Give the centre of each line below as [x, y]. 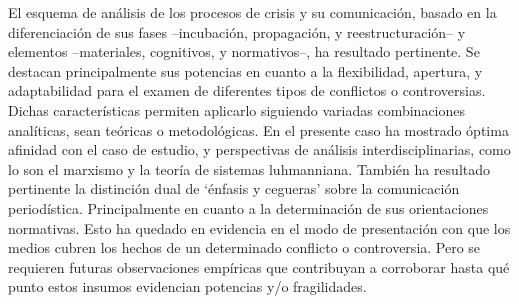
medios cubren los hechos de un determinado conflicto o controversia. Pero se [244, 247]
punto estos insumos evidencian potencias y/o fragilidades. [187, 286]
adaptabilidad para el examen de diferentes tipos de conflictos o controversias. [247, 90]
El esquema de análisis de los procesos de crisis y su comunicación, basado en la [252, 12]
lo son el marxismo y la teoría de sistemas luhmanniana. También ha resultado [249, 168]
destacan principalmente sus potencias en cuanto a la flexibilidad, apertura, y [245, 70]
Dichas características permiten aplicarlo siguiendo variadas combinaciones [237, 109]
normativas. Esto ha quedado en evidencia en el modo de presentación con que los [259, 227]
